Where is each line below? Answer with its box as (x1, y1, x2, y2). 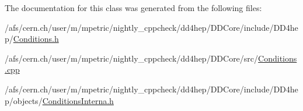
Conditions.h (13, 33, 59, 45)
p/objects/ (5, 94, 43, 106)
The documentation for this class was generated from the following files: (5, 2, 262, 13)
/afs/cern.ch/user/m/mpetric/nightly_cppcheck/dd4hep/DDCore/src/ (5, 52, 259, 64)
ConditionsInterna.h (42, 94, 114, 106)
